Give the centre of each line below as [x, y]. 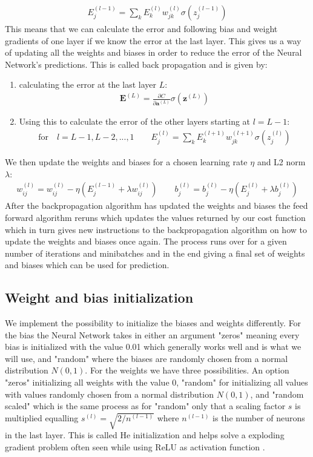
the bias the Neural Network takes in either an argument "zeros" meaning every [152, 334]
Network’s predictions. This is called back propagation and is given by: [136, 64]
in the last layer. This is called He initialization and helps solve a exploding [145, 435]
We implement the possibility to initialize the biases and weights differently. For [153, 323]
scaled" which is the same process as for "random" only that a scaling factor [145, 406]
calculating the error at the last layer [87, 84]
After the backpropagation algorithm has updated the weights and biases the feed [156, 205]
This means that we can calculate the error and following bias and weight [141, 29]
